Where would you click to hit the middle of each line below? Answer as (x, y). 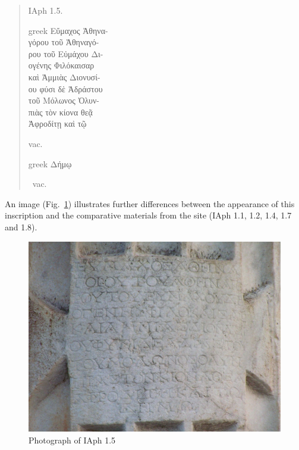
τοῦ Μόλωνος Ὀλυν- (64, 100)
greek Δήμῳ (50, 163)
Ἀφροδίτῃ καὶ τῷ (57, 124)
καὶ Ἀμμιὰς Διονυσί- (64, 76)
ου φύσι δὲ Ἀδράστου (65, 88)
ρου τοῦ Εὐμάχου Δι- (66, 53)
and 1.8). (21, 226)
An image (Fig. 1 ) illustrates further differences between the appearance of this (150, 203)
